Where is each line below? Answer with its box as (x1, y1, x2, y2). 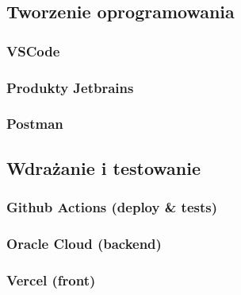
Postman (6, 114, 63, 134)
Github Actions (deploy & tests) (6, 197, 218, 217)
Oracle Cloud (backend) (6, 233, 162, 253)
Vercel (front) (6, 270, 96, 289)
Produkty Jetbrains (6, 77, 134, 97)
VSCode (6, 41, 60, 60)
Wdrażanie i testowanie (6, 155, 201, 180)
